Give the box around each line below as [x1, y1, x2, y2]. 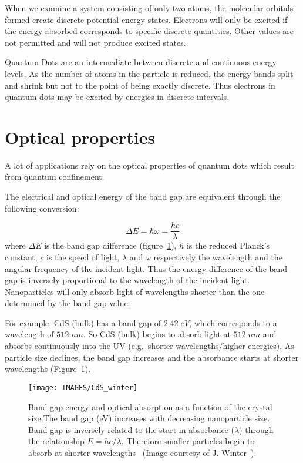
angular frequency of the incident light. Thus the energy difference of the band [5, 262, 287, 274]
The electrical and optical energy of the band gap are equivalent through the [5, 190, 281, 203]
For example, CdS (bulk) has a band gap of [5, 316, 161, 328]
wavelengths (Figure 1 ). [5, 363, 91, 375]
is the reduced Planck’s [186, 239, 270, 251]
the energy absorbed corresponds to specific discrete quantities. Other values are [5, 25, 294, 37]
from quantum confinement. [5, 170, 105, 183]
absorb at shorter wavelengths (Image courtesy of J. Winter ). [28, 446, 257, 458]
